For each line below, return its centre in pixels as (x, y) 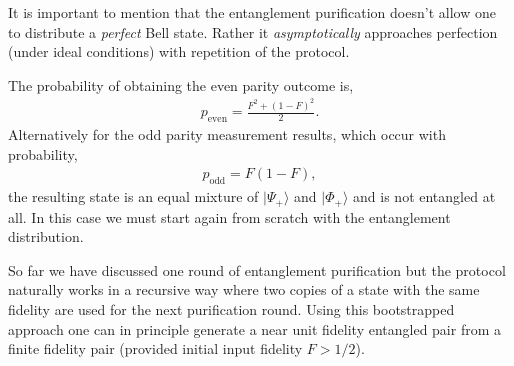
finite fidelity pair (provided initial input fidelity (155, 348)
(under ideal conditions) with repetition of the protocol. (179, 51)
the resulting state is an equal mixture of (133, 196)
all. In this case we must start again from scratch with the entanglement (229, 216)
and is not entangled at (424, 196)
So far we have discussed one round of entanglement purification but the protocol (257, 269)
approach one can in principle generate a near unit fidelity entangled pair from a (254, 328)
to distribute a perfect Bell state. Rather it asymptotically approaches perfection (253, 31)
